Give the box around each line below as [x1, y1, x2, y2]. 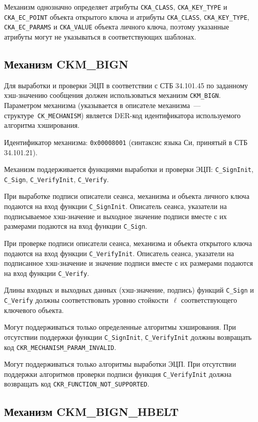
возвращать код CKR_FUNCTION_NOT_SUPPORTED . [4, 378, 150, 389]
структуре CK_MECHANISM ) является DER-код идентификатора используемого [4, 110, 241, 120]
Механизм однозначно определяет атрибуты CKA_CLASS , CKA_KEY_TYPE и [4, 2, 227, 12]
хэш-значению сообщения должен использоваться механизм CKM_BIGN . [4, 90, 221, 100]
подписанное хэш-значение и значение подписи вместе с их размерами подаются [4, 258, 253, 268]
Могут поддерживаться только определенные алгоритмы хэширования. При [4, 322, 236, 332]
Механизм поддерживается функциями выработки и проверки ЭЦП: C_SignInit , [4, 164, 253, 174]
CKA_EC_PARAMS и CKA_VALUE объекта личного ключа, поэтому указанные [4, 21, 229, 32]
